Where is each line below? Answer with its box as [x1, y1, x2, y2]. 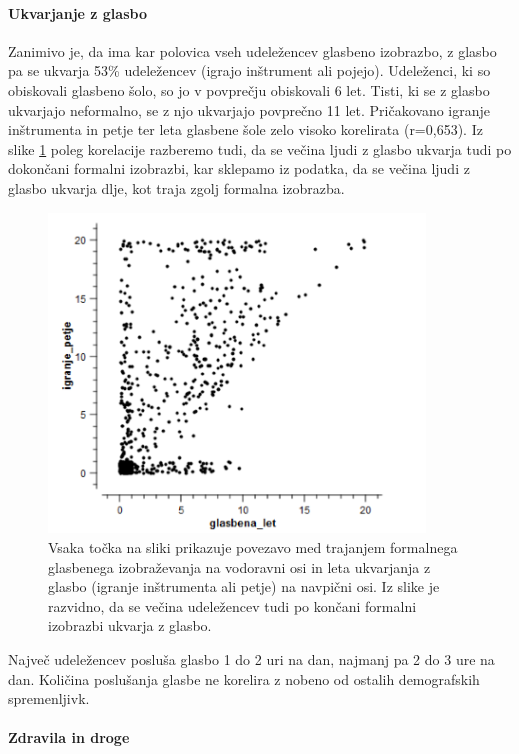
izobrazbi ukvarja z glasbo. [48, 615, 212, 636]
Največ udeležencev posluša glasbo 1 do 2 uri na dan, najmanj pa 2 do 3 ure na [8, 648, 495, 669]
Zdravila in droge [8, 727, 130, 748]
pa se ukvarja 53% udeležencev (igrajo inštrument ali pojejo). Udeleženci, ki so [8, 60, 491, 81]
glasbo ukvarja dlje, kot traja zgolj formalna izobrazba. [8, 177, 345, 198]
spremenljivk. [8, 688, 90, 709]
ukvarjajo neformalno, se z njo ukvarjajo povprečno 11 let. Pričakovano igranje [8, 99, 491, 120]
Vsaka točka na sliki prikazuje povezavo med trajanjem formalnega [48, 537, 458, 558]
